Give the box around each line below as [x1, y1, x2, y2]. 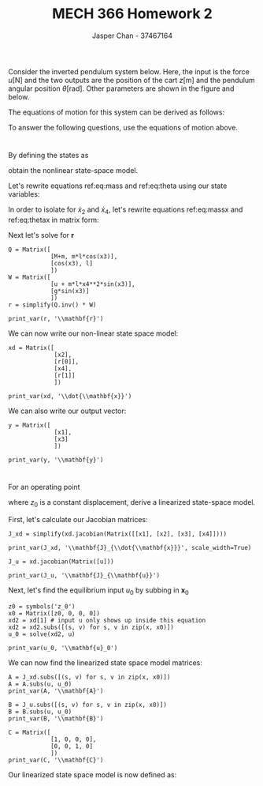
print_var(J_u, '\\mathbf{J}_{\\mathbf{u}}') [8, 571, 160, 579]
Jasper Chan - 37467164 [91, 31, 173, 40]
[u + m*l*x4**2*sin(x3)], [50, 280, 135, 288]
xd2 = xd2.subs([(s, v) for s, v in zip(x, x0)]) [8, 623, 175, 631]
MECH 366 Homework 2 [52, 5, 213, 23]
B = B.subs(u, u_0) [8, 708, 72, 716]
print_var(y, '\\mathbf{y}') [8, 456, 104, 464]
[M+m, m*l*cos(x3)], [50, 252, 118, 261]
